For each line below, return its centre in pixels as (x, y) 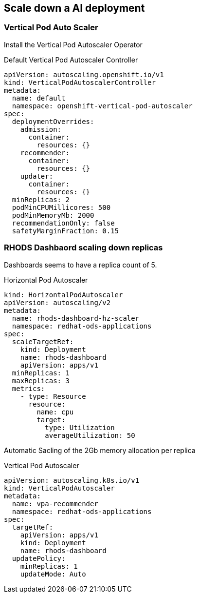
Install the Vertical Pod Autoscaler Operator (73, 44)
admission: (41, 129)
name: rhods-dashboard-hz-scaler (76, 318)
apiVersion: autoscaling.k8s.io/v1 (72, 480)
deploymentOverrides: (53, 121)
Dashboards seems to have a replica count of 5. (81, 265)
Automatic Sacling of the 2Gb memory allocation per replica (100, 450)
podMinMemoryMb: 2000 (53, 215)
